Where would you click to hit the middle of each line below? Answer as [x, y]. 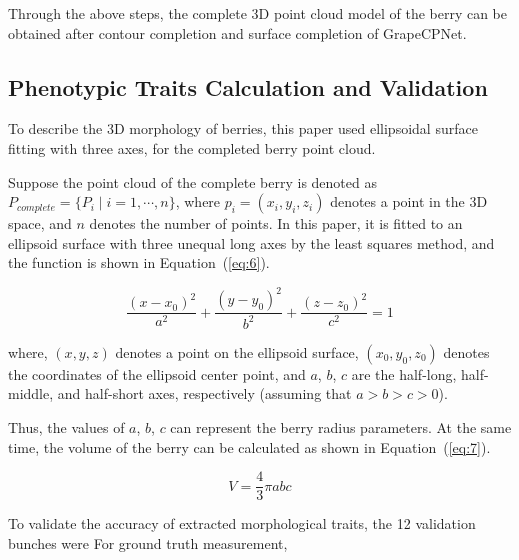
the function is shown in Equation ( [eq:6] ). [139, 262]
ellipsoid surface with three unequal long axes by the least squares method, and [251, 242]
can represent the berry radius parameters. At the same [341, 427]
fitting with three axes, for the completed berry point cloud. [192, 147]
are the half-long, [404, 373]
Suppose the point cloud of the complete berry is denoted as [192, 181]
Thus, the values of [66, 427]
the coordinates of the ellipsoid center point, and [157, 373]
